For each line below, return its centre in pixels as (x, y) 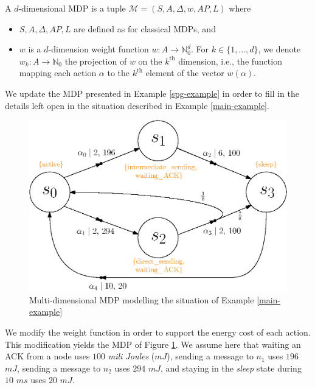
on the (150, 61)
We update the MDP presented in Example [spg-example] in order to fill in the (152, 93)
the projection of (96, 61)
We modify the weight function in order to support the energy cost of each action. (158, 332)
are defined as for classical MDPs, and (145, 28)
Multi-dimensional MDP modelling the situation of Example (142, 299)
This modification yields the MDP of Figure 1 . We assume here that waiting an (153, 344)
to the (119, 73)
